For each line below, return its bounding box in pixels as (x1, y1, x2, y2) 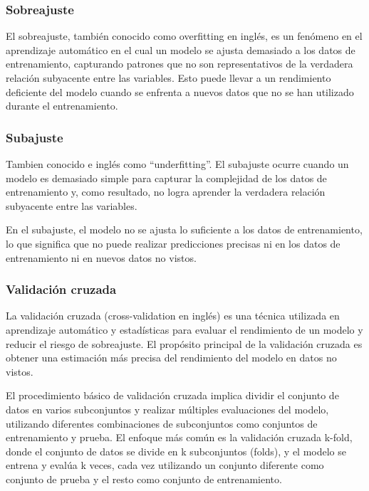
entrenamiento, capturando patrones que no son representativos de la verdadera (6, 56, 353, 71)
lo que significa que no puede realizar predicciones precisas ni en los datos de (6, 236, 341, 250)
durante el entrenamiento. (6, 98, 118, 113)
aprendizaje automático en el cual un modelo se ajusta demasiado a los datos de (6, 42, 355, 57)
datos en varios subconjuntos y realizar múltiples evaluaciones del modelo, (6, 401, 329, 416)
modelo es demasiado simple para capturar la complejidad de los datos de (6, 170, 327, 185)
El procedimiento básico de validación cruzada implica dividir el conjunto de (6, 388, 339, 403)
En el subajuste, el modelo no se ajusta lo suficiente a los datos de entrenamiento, (6, 222, 363, 237)
